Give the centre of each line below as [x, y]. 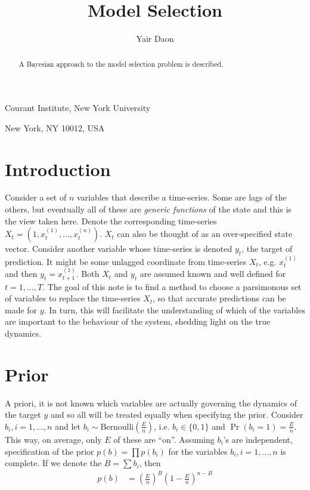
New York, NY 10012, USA [55, 127]
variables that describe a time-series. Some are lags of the [182, 197]
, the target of [267, 249]
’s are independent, [258, 439]
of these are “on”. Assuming [164, 439]
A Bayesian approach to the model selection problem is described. [121, 64]
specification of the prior [49, 451]
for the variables [198, 451]
